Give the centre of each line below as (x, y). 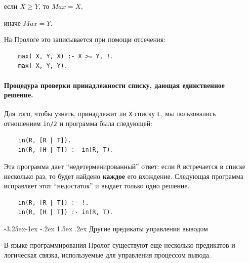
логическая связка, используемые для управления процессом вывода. (107, 255)
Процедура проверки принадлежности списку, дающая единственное (114, 85)
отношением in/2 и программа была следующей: (78, 123)
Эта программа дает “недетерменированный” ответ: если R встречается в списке (125, 166)
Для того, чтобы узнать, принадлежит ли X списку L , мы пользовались (110, 113)
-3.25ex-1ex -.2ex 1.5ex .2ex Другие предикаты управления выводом (106, 228)
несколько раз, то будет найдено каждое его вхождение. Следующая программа (124, 176)
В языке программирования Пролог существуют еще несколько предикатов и (120, 245)
